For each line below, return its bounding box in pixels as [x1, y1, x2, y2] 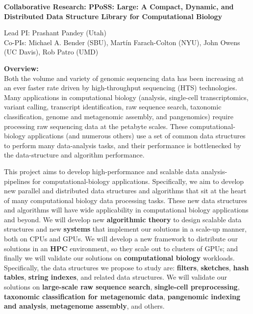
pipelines [4, 176, 30, 186]
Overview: [4, 63, 39, 73]
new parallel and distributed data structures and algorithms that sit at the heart [4, 185, 247, 196]
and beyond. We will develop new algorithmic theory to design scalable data [4, 214, 242, 224]
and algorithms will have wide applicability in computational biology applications [4, 205, 249, 215]
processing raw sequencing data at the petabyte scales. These [4, 121, 188, 131]
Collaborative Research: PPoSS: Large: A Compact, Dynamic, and [4, 1, 234, 11]
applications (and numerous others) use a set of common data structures [27, 131, 246, 141]
